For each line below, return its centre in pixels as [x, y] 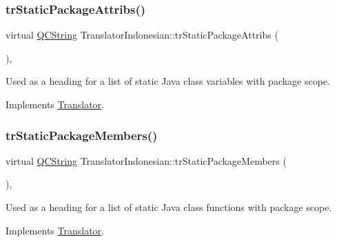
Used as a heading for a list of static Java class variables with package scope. [168, 81]
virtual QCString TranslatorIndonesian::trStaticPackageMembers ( [146, 160]
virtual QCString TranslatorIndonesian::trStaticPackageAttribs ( [142, 35]
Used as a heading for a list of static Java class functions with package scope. [169, 207]
